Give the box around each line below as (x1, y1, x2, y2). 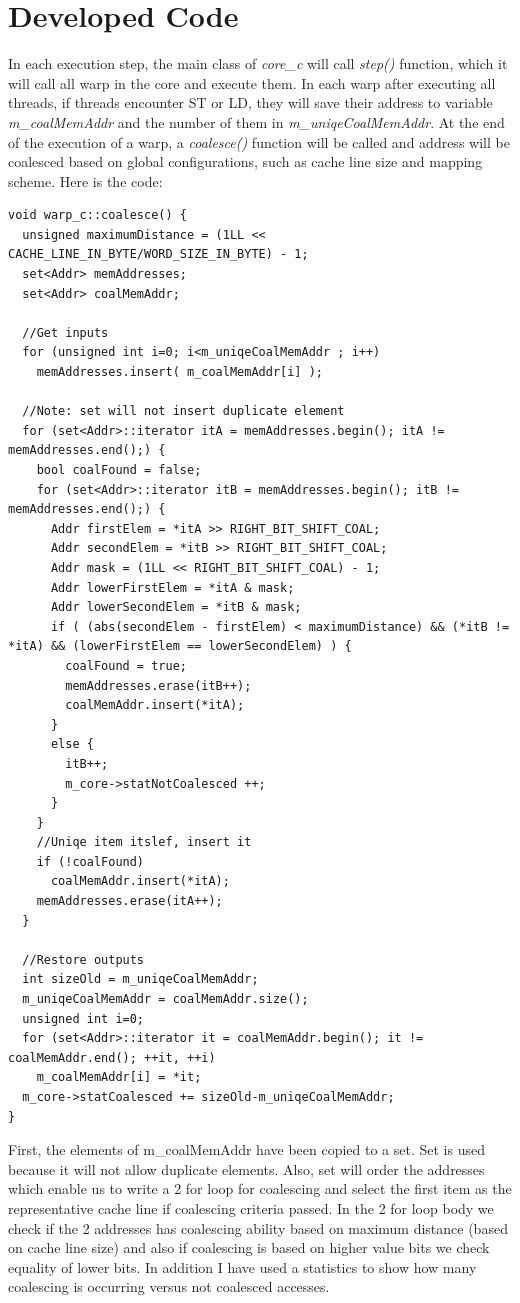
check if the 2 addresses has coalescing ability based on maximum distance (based (8, 1217, 508, 1238)
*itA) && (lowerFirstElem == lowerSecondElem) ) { (8, 639, 352, 654)
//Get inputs (22, 325, 109, 340)
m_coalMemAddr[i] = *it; (36, 1070, 202, 1085)
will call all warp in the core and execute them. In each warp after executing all (8, 72, 496, 93)
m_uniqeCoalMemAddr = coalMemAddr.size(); (22, 992, 309, 1007)
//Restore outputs (22, 952, 145, 967)
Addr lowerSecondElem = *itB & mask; (50, 600, 302, 615)
